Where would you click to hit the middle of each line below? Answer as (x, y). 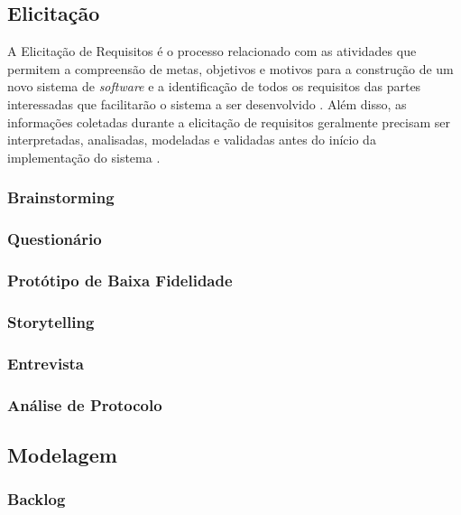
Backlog (37, 499)
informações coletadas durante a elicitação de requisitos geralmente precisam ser (229, 122)
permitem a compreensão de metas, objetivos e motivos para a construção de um (230, 68)
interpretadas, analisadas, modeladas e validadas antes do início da (192, 140)
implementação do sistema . (84, 157)
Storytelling (51, 321)
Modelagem (62, 454)
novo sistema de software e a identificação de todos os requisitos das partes (214, 86)
